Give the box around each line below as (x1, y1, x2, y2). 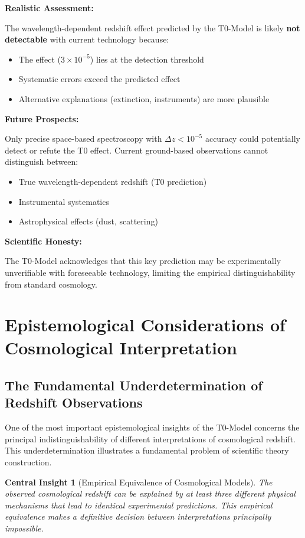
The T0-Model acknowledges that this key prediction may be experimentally (5, 255, 281, 267)
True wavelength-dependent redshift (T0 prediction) (18, 175, 207, 187)
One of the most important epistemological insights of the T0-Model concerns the (5, 421, 300, 433)
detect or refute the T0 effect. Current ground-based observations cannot (5, 144, 268, 156)
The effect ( (18, 53, 61, 65)
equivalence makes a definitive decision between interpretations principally (5, 510, 271, 523)
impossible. (5, 522, 44, 534)
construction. (5, 456, 52, 468)
